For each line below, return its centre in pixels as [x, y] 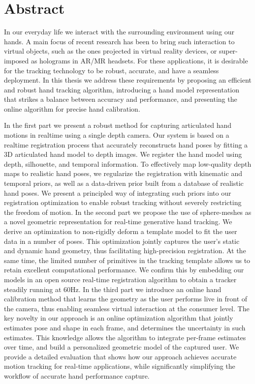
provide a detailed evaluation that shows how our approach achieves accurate [120, 356]
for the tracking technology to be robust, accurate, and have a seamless [112, 70]
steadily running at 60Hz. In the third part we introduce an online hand [113, 289]
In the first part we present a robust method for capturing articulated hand [118, 125]
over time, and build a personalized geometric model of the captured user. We [122, 347]
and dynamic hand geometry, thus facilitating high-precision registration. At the [125, 251]
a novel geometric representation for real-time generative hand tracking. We [118, 222]
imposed [16, 60]
